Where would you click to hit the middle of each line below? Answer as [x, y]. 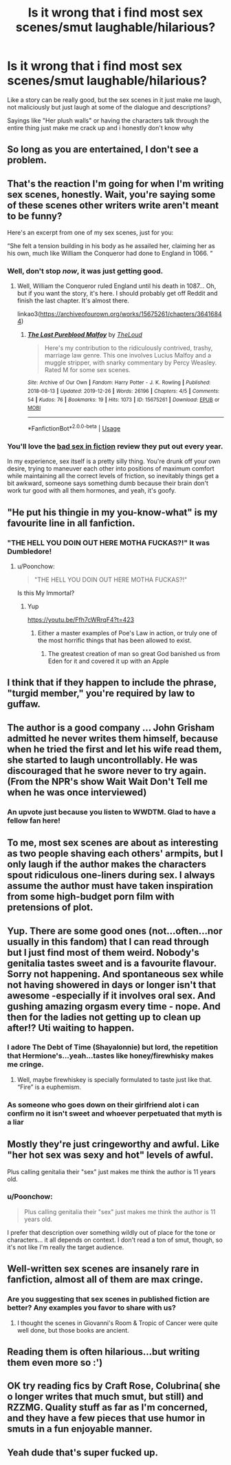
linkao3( [29, 314]
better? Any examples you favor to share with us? [92, 1308]
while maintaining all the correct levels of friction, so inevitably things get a [113, 476]
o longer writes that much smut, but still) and [106, 1397]
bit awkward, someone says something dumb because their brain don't [108, 483]
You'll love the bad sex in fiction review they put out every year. [115, 446]
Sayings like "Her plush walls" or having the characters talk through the [108, 120]
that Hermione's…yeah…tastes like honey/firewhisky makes [111, 1056]
